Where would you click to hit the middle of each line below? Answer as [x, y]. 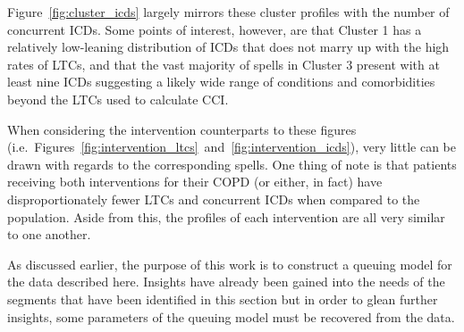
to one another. [49, 234]
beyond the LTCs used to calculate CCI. [118, 99]
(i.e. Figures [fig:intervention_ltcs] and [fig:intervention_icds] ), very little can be [232, 147]
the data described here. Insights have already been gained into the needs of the [226, 282]
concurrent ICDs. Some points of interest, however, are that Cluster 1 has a [215, 29]
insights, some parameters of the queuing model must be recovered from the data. [231, 316]
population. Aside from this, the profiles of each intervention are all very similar [226, 216]
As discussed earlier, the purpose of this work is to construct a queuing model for [230, 264]
